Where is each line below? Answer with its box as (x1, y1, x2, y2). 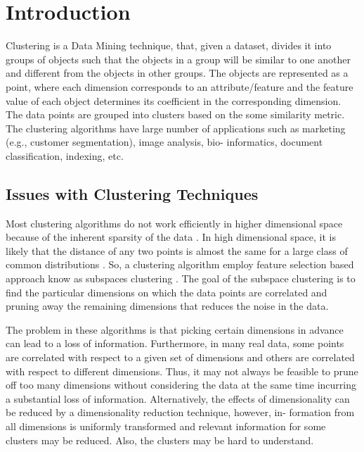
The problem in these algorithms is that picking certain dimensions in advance (6, 322, 344, 337)
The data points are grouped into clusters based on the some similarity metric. (6, 107, 345, 122)
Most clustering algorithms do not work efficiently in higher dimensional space (6, 215, 343, 230)
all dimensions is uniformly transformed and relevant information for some (6, 418, 326, 433)
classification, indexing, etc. (6, 148, 124, 163)
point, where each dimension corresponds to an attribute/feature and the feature (6, 79, 353, 94)
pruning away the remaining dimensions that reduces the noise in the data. (6, 299, 329, 313)
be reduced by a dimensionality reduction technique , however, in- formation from (6, 405, 355, 420)
